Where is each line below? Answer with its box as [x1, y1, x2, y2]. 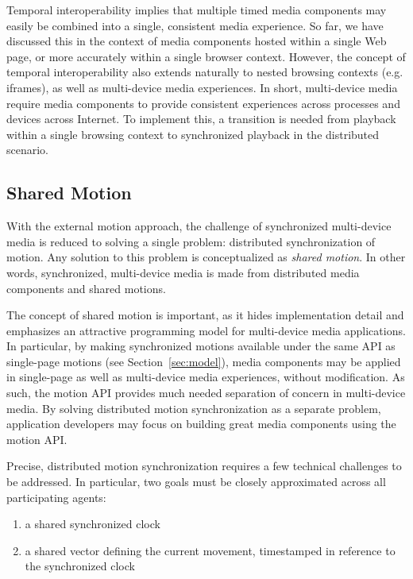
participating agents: [6, 488, 106, 505]
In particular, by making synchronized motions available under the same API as [6, 338, 396, 354]
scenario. [6, 141, 49, 158]
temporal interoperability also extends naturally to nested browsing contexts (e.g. [6, 64, 403, 80]
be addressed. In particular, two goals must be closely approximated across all [6, 473, 386, 490]
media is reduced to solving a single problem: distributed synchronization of [6, 233, 376, 249]
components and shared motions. [6, 280, 166, 296]
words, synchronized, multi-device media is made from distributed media [6, 264, 360, 280]
